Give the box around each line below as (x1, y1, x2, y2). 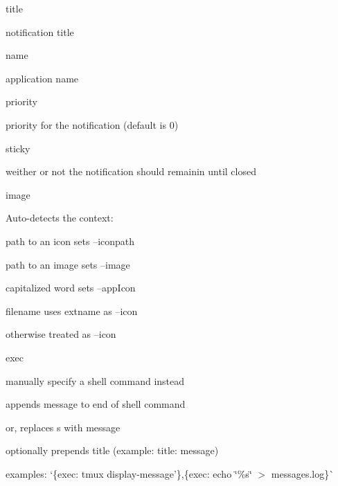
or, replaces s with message (6, 420, 121, 434)
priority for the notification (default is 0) (6, 117, 179, 132)
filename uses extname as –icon (6, 303, 138, 318)
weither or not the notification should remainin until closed (6, 164, 256, 179)
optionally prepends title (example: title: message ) (6, 443, 219, 458)
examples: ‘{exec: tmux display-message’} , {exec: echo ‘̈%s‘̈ (6, 466, 252, 480)
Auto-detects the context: (6, 210, 114, 225)
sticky (6, 141, 30, 155)
